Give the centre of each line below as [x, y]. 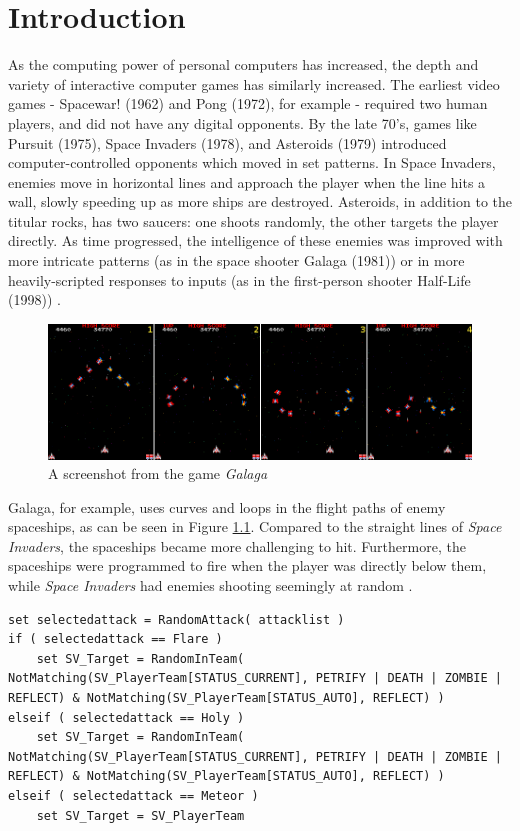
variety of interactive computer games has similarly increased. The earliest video [254, 83]
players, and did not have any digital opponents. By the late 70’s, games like [242, 122]
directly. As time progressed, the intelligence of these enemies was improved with [255, 240]
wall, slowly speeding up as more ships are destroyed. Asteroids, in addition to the [260, 201]
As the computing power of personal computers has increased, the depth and [243, 64]
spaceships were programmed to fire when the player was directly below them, [247, 565]
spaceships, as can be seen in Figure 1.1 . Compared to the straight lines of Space [255, 526]
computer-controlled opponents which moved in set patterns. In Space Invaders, [252, 162]
